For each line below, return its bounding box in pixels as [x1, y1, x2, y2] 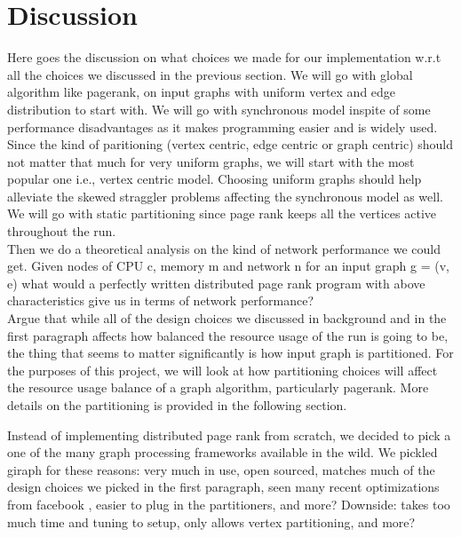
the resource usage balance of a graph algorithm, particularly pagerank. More [7, 378, 429, 397]
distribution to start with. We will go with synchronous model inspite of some [7, 99, 431, 118]
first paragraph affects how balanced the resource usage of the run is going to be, [7, 326, 449, 344]
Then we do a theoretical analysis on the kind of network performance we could [7, 239, 441, 257]
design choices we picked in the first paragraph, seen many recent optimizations [7, 478, 440, 496]
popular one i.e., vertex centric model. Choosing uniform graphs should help [7, 170, 422, 188]
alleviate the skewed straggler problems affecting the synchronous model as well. [7, 186, 443, 205]
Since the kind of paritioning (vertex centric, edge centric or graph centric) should [7, 135, 454, 154]
